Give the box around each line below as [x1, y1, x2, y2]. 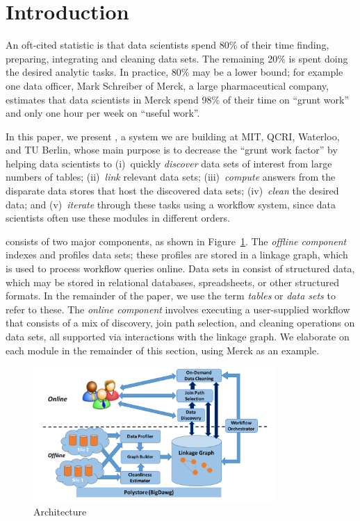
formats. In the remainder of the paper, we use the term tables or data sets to [6, 288, 336, 303]
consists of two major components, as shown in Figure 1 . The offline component [6, 233, 347, 248]
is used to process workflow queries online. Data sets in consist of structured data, [6, 261, 355, 276]
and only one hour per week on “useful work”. [6, 106, 200, 120]
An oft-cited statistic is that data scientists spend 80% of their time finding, [6, 38, 329, 52]
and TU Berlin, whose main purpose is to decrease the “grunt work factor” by [6, 142, 338, 157]
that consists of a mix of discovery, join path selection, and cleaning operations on [6, 315, 355, 330]
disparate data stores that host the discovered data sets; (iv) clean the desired [6, 183, 339, 198]
